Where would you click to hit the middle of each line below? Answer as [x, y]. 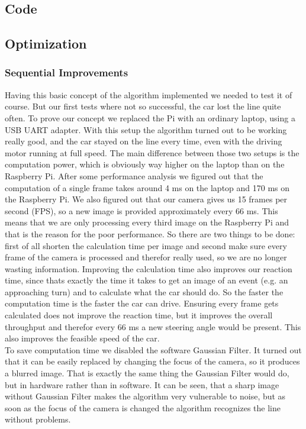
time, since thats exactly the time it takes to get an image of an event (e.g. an [146, 280]
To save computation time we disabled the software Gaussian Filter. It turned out [153, 349]
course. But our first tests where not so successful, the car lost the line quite [143, 106]
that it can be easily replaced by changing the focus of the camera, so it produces [152, 361]
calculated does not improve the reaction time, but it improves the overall [139, 315]
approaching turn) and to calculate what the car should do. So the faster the [144, 291]
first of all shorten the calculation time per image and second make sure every [146, 245]
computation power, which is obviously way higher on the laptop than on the [145, 164]
